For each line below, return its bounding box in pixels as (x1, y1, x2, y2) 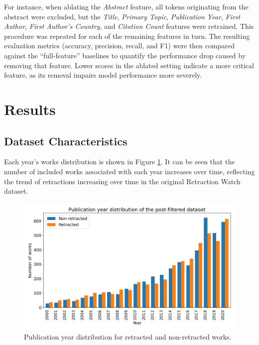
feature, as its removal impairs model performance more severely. (4, 70, 202, 80)
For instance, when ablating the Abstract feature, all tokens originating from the (4, 1, 249, 11)
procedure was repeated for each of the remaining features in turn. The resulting (4, 30, 250, 41)
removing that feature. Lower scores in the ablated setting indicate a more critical (4, 60, 254, 70)
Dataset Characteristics (4, 133, 128, 148)
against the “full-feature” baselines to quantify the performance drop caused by (4, 50, 246, 60)
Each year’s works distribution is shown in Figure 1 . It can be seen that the (4, 156, 235, 167)
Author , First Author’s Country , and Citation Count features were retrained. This (4, 21, 254, 31)
